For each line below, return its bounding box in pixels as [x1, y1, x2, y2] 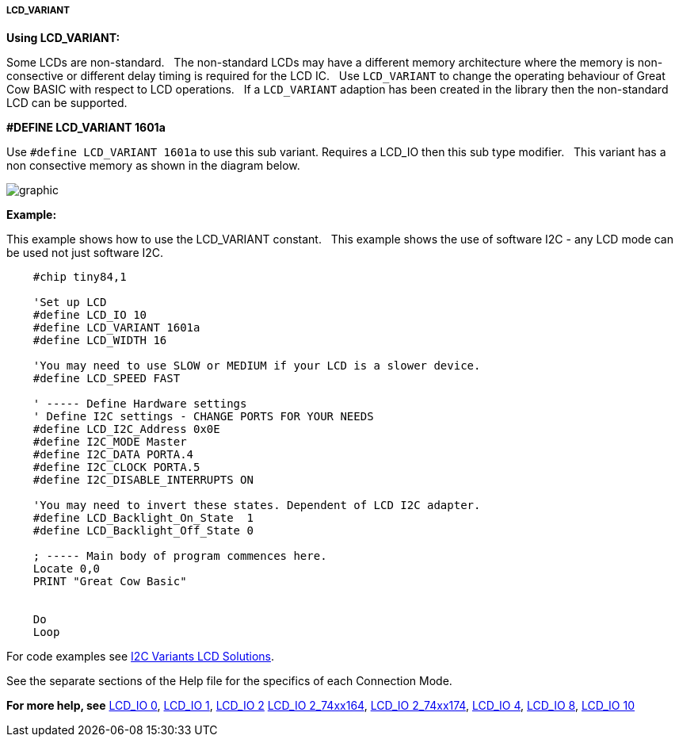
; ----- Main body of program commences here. [32, 550, 327, 563]
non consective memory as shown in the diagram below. [6, 159, 300, 173]
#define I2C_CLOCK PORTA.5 [32, 461, 200, 474]
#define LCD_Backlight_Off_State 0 [32, 524, 254, 538]
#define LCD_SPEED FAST [32, 372, 181, 385]
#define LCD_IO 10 [32, 308, 147, 322]
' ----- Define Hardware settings [32, 397, 247, 411]
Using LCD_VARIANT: [6, 31, 120, 45]
